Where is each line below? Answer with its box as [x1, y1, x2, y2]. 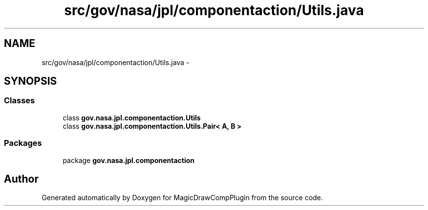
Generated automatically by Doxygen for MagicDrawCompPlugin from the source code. [42, 193, 323, 202]
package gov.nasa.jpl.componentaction [63, 156, 195, 164]
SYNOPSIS [4, 75, 57, 88]
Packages [4, 138, 42, 148]
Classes [4, 95, 35, 106]
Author [4, 172, 39, 185]
